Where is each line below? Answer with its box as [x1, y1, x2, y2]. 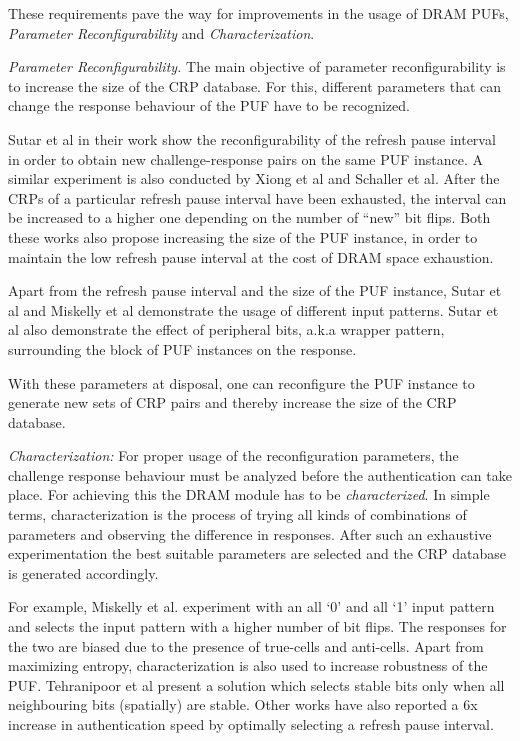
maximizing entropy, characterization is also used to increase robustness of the [8, 655, 488, 676]
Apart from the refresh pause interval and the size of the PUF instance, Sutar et [8, 280, 502, 301]
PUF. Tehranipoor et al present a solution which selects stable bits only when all [8, 674, 505, 695]
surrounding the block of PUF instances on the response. [8, 338, 357, 359]
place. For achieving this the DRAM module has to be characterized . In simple [8, 484, 490, 505]
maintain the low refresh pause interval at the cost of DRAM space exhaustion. [8, 246, 494, 267]
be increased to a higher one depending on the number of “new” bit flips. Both [8, 207, 491, 228]
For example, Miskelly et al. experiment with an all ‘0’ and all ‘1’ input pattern [8, 596, 495, 617]
